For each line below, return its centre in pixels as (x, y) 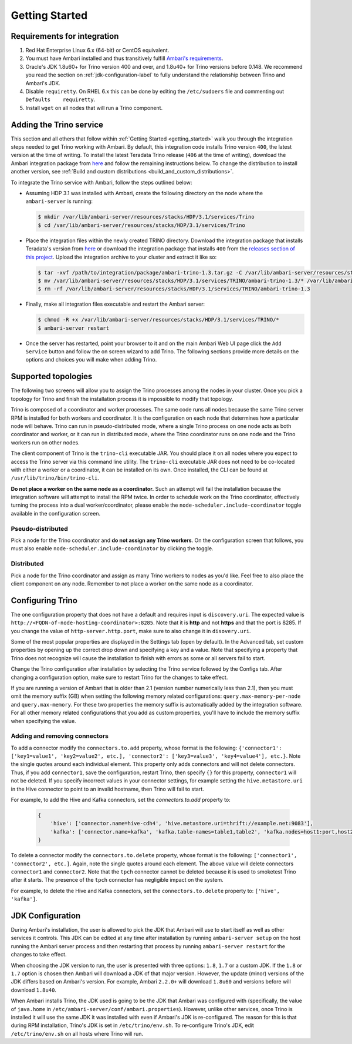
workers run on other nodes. (45, 442)
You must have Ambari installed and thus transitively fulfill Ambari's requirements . (124, 58)
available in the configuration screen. (56, 513)
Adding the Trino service (57, 124)
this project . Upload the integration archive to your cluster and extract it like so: (121, 257)
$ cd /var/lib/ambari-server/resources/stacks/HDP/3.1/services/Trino (142, 225)
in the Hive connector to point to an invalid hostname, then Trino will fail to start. (108, 789)
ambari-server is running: (59, 201)
